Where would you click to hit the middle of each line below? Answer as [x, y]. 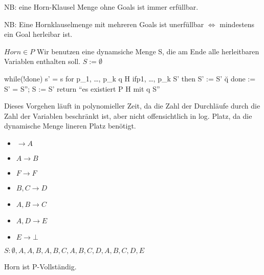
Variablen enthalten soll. [42, 61]
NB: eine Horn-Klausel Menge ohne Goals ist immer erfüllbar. [101, 7]
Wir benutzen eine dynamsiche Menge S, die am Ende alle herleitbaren [148, 51]
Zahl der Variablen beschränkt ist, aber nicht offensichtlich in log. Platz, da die [128, 115]
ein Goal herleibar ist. [38, 34]
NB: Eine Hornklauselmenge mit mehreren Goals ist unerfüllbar [104, 24]
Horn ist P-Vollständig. [40, 266]
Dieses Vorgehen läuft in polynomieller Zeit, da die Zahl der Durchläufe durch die [132, 106]
